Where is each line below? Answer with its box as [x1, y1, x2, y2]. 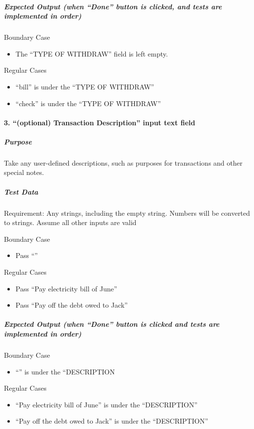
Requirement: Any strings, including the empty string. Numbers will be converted [4, 207, 250, 218]
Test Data [4, 186, 38, 197]
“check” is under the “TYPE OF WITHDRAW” [15, 98, 161, 108]
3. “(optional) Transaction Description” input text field [4, 117, 196, 127]
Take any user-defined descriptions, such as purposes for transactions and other [4, 157, 243, 168]
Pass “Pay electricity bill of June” [15, 283, 117, 293]
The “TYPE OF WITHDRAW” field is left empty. [15, 48, 168, 58]
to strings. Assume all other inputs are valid [4, 217, 137, 228]
